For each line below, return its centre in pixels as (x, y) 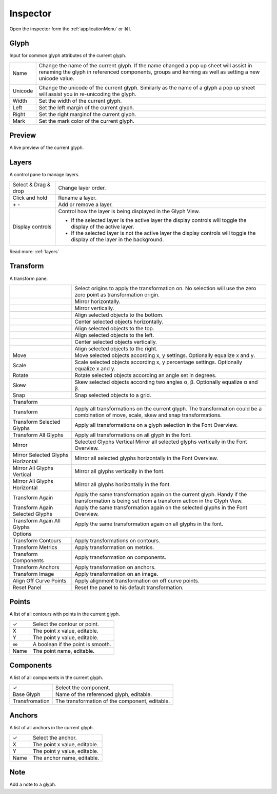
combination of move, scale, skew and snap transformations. (148, 415)
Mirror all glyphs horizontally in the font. (123, 484)
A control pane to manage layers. (44, 175)
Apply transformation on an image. (116, 574)
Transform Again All (37, 520)
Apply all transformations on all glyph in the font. (133, 435)
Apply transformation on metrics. (114, 547)
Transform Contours (37, 540)
